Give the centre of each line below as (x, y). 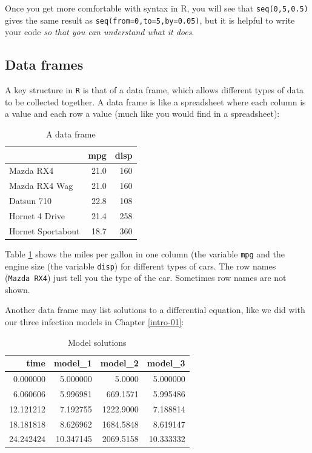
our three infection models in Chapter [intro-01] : (95, 322)
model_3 (166, 363)
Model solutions (97, 342)
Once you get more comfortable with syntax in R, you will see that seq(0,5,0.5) (157, 8)
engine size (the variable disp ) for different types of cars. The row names (141, 266)
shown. (18, 289)
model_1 (73, 363)
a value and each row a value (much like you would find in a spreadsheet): (142, 114)
